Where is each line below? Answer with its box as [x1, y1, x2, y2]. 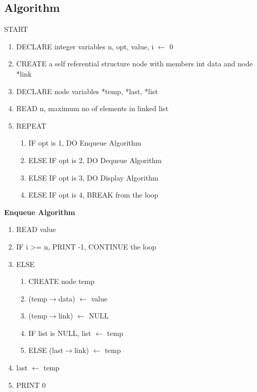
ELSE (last [28, 345, 64, 355]
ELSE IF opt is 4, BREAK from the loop [28, 189, 159, 200]
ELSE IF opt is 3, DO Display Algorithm [28, 172, 159, 183]
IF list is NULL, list [28, 327, 91, 338]
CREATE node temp [28, 276, 95, 287]
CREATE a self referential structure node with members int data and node [16, 58, 253, 69]
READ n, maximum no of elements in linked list [16, 103, 169, 114]
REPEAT [16, 120, 47, 131]
